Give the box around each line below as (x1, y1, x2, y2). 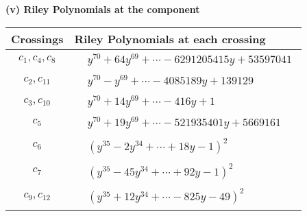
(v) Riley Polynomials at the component (5, 2, 200, 16)
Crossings (11, 30, 64, 47)
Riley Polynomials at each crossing (74, 30, 266, 47)
